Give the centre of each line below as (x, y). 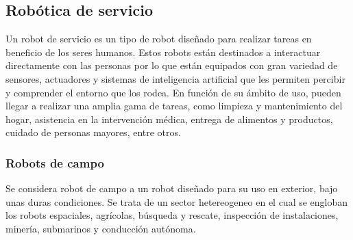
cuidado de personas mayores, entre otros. (93, 132)
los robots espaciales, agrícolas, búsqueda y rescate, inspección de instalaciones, (172, 215)
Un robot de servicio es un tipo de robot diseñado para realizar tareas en (159, 39)
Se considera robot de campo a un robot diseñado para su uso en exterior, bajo (172, 188)
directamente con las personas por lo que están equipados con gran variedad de (172, 65)
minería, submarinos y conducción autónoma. (101, 228)
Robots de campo (55, 162)
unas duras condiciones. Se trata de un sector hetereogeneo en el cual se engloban (177, 201)
